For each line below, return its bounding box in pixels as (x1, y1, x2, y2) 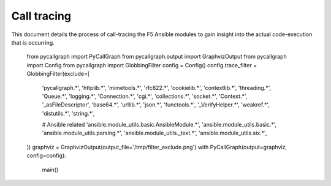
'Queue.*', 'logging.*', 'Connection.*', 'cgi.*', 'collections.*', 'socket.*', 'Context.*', (42, 92, 248, 100)
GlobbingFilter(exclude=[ (26, 70, 90, 78)
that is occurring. (11, 39, 55, 46)
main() (42, 166, 58, 173)
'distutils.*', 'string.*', (42, 110, 95, 117)
